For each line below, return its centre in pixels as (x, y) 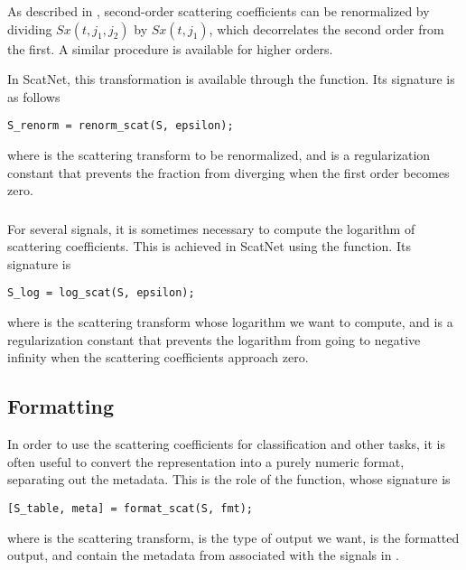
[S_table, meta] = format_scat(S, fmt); (130, 508)
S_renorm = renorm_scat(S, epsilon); (121, 126)
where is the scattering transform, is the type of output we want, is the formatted (233, 537)
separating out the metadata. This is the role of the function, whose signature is (229, 479)
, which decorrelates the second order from (326, 28)
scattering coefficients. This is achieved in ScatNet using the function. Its (209, 246)
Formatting (61, 406)
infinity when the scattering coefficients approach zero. (158, 357)
